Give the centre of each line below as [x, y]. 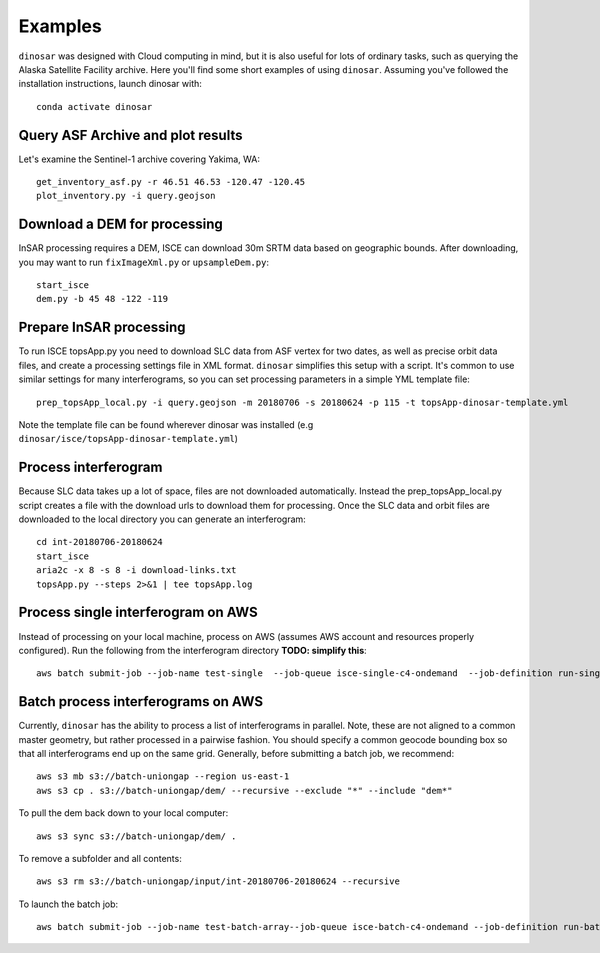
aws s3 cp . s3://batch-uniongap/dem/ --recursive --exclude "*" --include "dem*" [244, 790]
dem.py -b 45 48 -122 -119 [102, 299]
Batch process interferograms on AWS [141, 701]
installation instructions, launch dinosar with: [110, 84]
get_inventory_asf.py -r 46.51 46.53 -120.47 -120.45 [170, 182]
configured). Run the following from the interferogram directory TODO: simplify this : [192, 650]
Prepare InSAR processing [102, 327]
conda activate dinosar [94, 106]
